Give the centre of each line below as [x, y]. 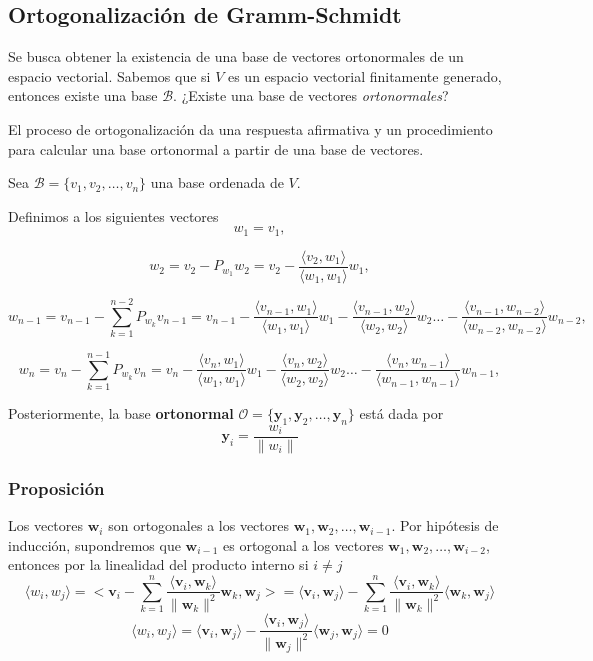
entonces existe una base [83, 95]
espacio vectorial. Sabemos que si [109, 75]
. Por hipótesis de [445, 525]
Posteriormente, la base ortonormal [121, 413]
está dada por [401, 413]
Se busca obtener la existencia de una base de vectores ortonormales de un [236, 56]
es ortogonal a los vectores [303, 544]
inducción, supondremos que [94, 544]
